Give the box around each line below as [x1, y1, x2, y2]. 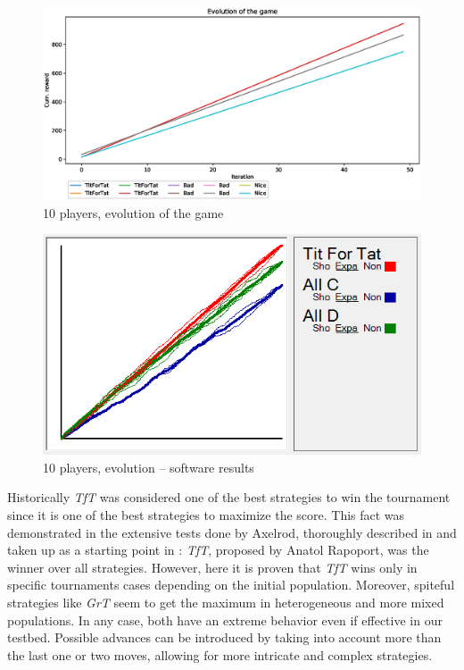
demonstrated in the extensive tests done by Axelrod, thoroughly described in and [7, 523, 457, 541]
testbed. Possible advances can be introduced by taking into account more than [7, 628, 442, 647]
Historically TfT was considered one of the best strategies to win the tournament [7, 488, 451, 507]
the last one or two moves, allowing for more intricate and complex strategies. [7, 645, 433, 664]
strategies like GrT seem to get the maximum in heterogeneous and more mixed [7, 592, 444, 611]
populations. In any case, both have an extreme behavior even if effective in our [7, 610, 443, 629]
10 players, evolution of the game [43, 203, 224, 222]
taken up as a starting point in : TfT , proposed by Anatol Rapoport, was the [7, 540, 429, 559]
